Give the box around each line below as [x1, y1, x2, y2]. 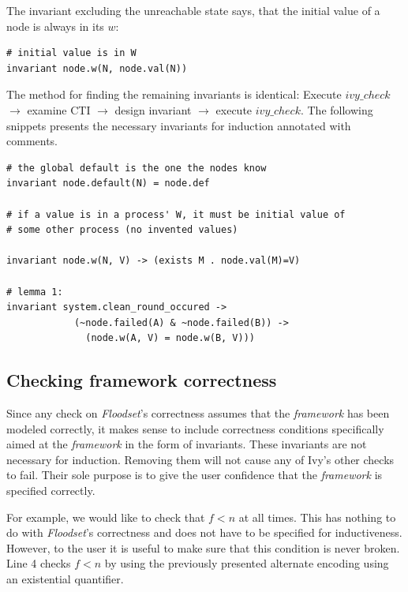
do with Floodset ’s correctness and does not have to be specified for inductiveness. [6, 524, 402, 541]
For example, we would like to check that [6, 508, 205, 525]
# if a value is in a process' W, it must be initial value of [6, 208, 346, 220]
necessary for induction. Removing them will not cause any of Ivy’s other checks [6, 451, 395, 467]
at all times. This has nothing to [238, 508, 396, 525]
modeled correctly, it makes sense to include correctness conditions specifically [6, 420, 384, 437]
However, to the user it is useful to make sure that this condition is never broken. [6, 539, 400, 556]
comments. [6, 133, 58, 149]
